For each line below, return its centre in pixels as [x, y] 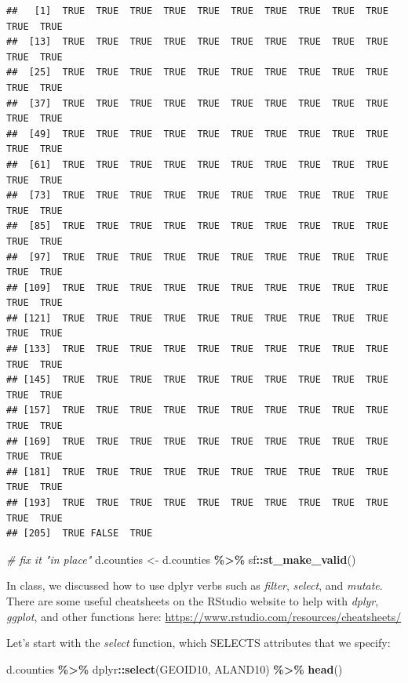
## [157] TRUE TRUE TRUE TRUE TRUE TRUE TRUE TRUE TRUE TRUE [197, 411]
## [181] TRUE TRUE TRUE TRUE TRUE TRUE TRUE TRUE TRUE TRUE [197, 472]
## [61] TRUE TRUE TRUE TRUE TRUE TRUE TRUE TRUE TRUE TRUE [197, 164]
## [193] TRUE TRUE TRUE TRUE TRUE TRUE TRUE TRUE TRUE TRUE [197, 503]
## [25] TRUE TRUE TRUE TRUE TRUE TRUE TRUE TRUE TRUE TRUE [197, 73]
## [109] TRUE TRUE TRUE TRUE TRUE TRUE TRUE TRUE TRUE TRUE [197, 287]
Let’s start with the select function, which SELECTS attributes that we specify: [199, 643]
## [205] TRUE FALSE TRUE [80, 534]
